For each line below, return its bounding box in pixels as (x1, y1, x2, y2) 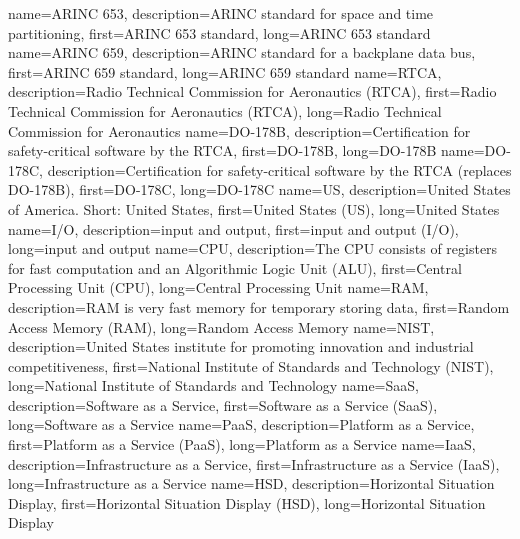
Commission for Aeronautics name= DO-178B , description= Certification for (8, 120, 471, 141)
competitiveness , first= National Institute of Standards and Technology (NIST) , (8, 355, 494, 376)
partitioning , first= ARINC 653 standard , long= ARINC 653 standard (8, 22, 431, 43)
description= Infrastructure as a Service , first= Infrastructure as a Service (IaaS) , (8, 453, 500, 474)
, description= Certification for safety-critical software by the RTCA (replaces (39, 159, 512, 180)
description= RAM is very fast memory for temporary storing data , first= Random (8, 296, 510, 317)
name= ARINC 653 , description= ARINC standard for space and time (8, 3, 434, 23)
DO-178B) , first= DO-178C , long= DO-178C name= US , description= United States (8, 179, 511, 200)
